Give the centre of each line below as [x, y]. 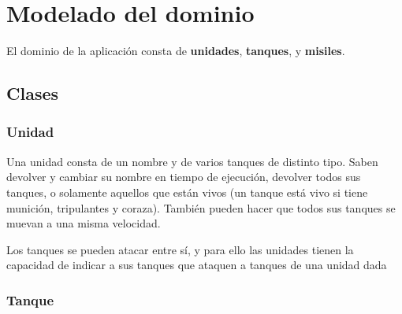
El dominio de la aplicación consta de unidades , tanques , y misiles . [176, 51]
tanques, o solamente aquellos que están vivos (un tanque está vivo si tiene [187, 192]
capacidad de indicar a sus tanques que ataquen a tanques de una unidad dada [197, 265]
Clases [33, 93]
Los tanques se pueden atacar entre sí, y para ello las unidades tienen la [180, 249]
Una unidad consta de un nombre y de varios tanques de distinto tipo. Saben [192, 161]
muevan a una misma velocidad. [84, 223]
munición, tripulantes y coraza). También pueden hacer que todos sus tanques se [201, 207]
